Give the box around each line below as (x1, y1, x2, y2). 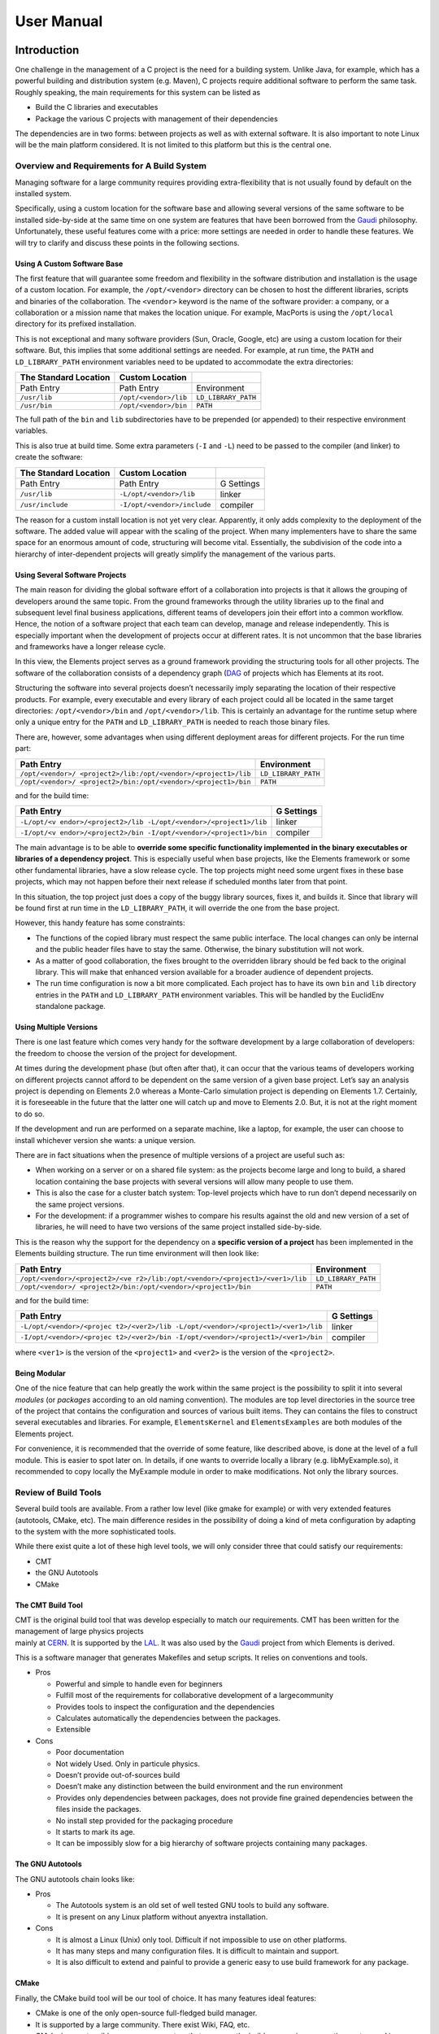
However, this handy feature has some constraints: (15, 918, 186, 928)
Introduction (15, 43, 80, 57)
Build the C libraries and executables (35, 103, 159, 112)
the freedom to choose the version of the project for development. (15, 1048, 237, 1058)
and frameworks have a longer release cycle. (15, 642, 166, 652)
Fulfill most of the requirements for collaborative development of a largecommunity (55, 1691, 333, 1700)
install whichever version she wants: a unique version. (15, 1135, 197, 1145)
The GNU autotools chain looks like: (15, 1874, 135, 1883)
